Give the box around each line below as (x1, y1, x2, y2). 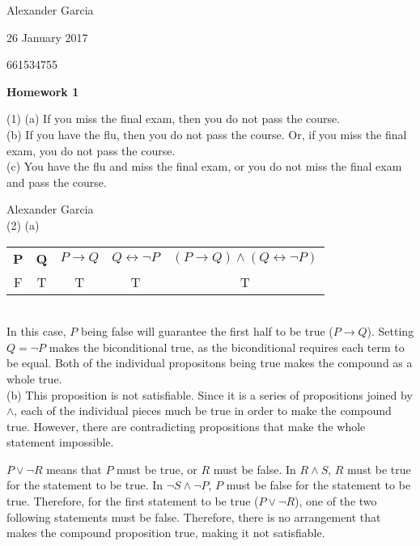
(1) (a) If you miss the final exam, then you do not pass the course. (6, 110, 341, 127)
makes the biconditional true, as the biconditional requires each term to (49, 338, 405, 355)
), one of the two (295, 493, 377, 510)
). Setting (367, 323, 414, 340)
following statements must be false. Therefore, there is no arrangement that (6, 508, 381, 525)
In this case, (6, 323, 66, 340)
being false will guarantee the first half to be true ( (80, 323, 333, 340)
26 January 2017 (6, 28, 88, 45)
